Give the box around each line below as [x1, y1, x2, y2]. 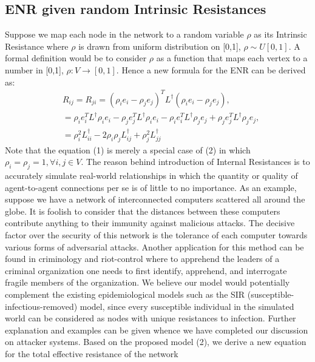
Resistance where [5, 39, 69, 52]
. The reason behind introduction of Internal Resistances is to [81, 155, 310, 168]
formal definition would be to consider [5, 52, 147, 64]
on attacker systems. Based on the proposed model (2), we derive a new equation [5, 335, 307, 348]
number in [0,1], [5, 63, 64, 76]
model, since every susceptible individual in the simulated [80, 300, 294, 312]
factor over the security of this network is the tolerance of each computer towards [5, 229, 308, 241]
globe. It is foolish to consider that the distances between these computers [5, 204, 280, 217]
